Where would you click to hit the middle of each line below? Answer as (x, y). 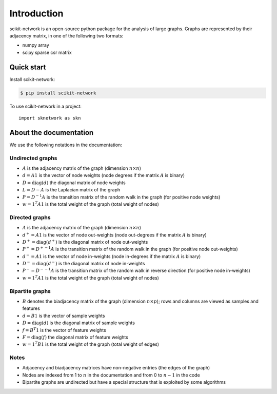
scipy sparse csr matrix (47, 52)
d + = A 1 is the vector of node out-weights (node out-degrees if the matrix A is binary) (115, 234)
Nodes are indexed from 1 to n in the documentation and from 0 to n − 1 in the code (111, 375)
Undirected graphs (33, 158)
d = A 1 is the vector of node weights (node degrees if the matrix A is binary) (103, 175)
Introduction (36, 13)
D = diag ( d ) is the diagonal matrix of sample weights (79, 323)
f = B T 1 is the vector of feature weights (64, 330)
